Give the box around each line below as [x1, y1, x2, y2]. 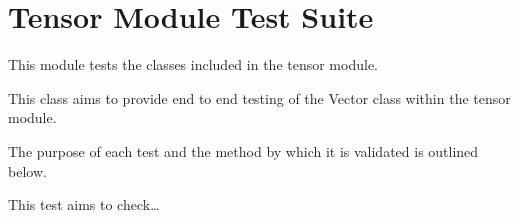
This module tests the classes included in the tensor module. [8, 54, 378, 75]
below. [8, 160, 47, 181]
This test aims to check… [8, 194, 160, 215]
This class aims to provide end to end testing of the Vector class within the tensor [8, 87, 511, 108]
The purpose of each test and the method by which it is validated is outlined [8, 140, 479, 161]
